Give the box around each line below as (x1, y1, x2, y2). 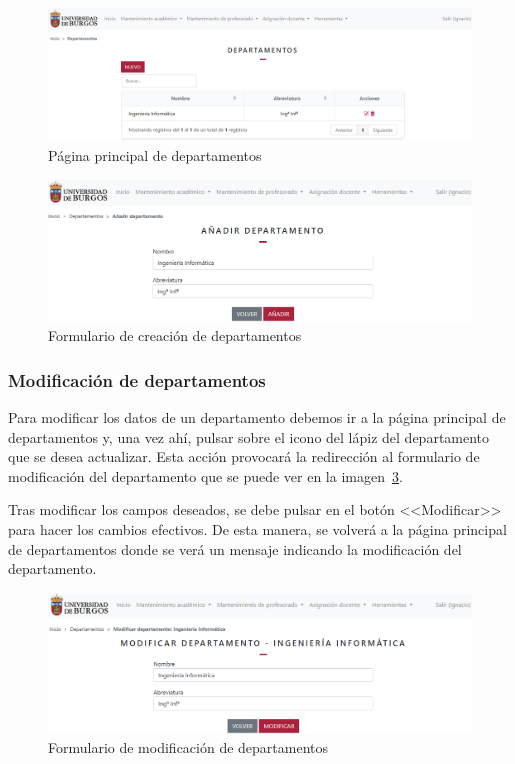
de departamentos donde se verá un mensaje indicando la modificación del (8, 538, 462, 559)
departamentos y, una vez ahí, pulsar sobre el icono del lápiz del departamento (8, 426, 490, 447)
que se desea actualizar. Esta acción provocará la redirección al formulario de (8, 446, 480, 467)
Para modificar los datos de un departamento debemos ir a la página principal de (8, 406, 506, 427)
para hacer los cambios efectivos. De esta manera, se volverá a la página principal (8, 518, 507, 539)
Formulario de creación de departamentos (48, 325, 302, 346)
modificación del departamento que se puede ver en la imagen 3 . (8, 465, 403, 486)
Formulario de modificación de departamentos (48, 737, 329, 758)
